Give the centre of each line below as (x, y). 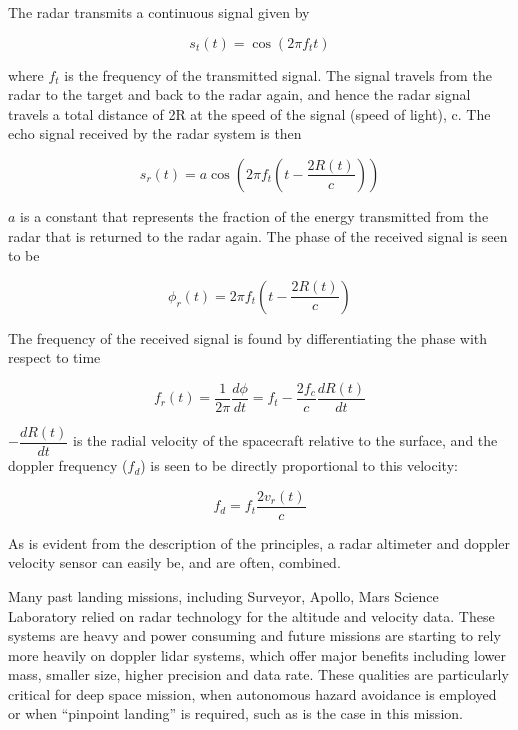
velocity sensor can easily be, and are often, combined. (174, 562)
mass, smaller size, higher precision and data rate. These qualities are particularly (258, 674)
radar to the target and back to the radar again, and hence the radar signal (239, 94)
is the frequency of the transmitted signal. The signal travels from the (278, 74)
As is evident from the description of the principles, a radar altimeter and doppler (259, 542)
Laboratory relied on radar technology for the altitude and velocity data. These (251, 615)
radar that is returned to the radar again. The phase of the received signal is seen (258, 235)
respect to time (54, 357)
